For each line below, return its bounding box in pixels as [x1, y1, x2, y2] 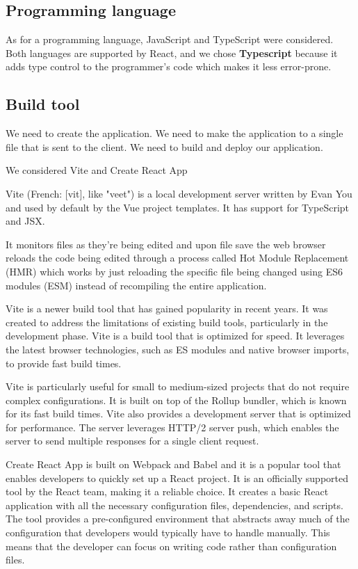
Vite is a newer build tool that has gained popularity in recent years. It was [6, 301, 328, 316]
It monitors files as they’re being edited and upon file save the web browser [6, 237, 326, 251]
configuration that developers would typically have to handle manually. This [6, 525, 330, 540]
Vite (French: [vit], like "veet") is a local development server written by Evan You [6, 186, 352, 200]
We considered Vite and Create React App [6, 163, 188, 177]
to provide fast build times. [6, 355, 122, 370]
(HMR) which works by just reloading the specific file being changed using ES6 [6, 264, 343, 278]
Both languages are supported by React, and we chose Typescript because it [6, 45, 338, 60]
